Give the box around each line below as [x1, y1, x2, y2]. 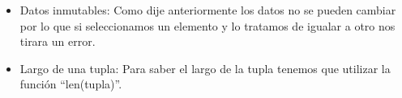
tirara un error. [19, 33, 96, 50]
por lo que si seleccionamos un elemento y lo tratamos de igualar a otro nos [19, 17, 396, 34]
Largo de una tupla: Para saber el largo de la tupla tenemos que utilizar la [19, 59, 391, 76]
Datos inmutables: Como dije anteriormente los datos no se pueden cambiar [19, 2, 396, 18]
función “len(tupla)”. [19, 76, 122, 92]
